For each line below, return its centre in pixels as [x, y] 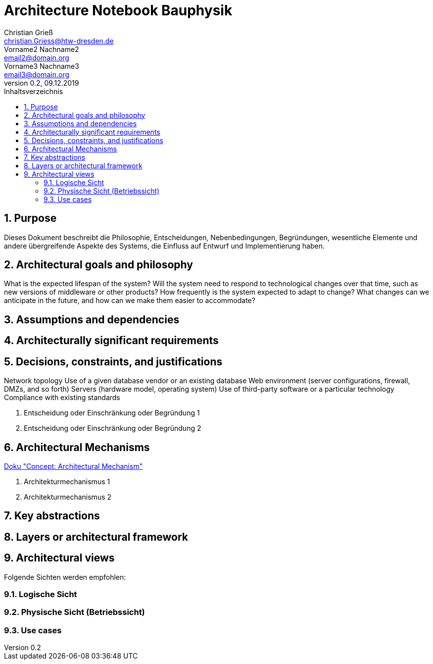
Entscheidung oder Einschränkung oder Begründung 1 [112, 413]
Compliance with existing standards [62, 398]
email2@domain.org [37, 57]
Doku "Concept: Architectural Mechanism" [73, 466]
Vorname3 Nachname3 [42, 66]
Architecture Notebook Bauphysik [118, 10]
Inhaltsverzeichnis [34, 91]
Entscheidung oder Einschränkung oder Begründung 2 [113, 428]
